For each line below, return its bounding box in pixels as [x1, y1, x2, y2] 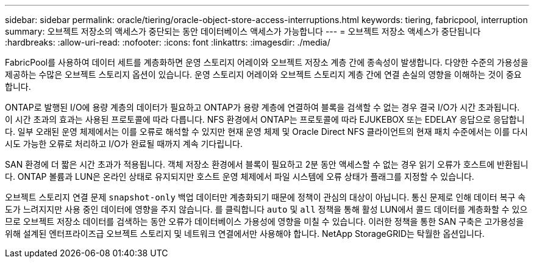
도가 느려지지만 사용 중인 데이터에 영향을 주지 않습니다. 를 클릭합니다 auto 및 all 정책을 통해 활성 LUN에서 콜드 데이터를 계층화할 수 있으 [5, 204, 528, 214]
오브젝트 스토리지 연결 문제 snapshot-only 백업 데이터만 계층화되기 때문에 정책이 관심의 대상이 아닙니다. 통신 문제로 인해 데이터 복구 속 [5, 192, 526, 202]
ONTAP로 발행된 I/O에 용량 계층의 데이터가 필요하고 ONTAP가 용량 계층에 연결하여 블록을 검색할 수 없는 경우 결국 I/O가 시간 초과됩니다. [5, 102, 520, 112]
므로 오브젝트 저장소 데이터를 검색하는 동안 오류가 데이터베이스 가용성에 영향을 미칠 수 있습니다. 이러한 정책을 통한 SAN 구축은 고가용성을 [5, 216, 524, 227]
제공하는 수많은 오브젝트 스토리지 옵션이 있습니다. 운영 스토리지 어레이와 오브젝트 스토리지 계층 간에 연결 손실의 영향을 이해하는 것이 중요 [5, 69, 522, 80]
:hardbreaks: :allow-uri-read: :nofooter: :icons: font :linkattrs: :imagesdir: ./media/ [5, 37, 330, 47]
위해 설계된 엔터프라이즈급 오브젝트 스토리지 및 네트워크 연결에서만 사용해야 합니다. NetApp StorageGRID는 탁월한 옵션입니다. [5, 228, 485, 239]
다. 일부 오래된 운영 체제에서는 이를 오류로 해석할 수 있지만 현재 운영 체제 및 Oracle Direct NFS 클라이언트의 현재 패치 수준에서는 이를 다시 [5, 126, 528, 137]
